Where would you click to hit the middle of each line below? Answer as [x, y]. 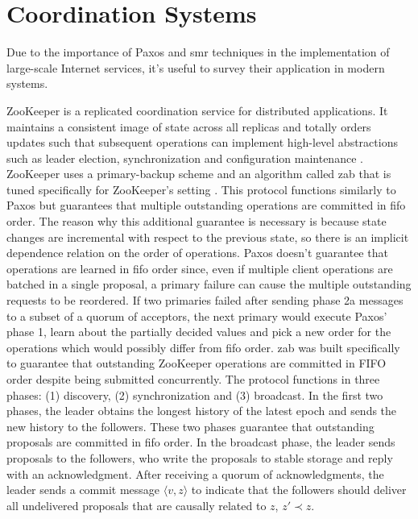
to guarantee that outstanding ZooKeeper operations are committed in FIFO [197, 363]
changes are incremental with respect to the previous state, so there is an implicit [208, 237]
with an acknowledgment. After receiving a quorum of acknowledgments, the [195, 473]
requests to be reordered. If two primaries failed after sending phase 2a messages [205, 300]
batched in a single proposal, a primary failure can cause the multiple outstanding [209, 284]
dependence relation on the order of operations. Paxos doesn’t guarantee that [197, 253]
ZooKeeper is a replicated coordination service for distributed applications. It [197, 110]
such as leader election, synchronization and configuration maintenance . [185, 158]
